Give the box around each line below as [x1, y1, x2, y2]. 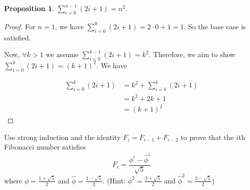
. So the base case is [184, 21, 246, 31]
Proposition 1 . [4, 3, 54, 13]
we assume [46, 49, 79, 60]
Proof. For [4, 21, 36, 31]
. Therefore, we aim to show [149, 49, 235, 60]
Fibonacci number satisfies [4, 141, 86, 152]
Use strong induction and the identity [4, 131, 121, 142]
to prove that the [181, 131, 234, 142]
